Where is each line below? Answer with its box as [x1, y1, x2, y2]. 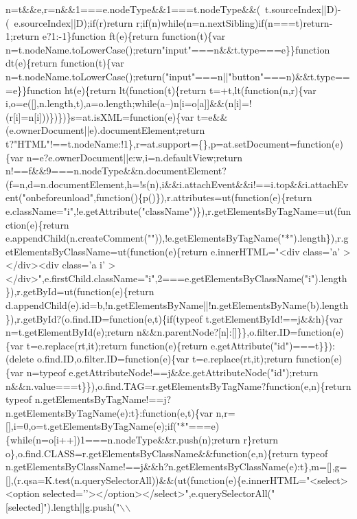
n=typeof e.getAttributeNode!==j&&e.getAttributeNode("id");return [26, 365, 319, 380]
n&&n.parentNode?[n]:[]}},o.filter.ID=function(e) [137, 325, 344, 339]
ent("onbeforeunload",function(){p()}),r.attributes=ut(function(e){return [5, 190, 312, 205]
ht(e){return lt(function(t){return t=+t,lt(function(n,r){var [64, 82, 316, 97]
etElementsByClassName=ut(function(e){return [5, 244, 208, 258]
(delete [5, 351, 34, 366]
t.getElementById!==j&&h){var [205, 311, 343, 325]
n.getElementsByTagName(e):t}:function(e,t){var [5, 405, 213, 419]
